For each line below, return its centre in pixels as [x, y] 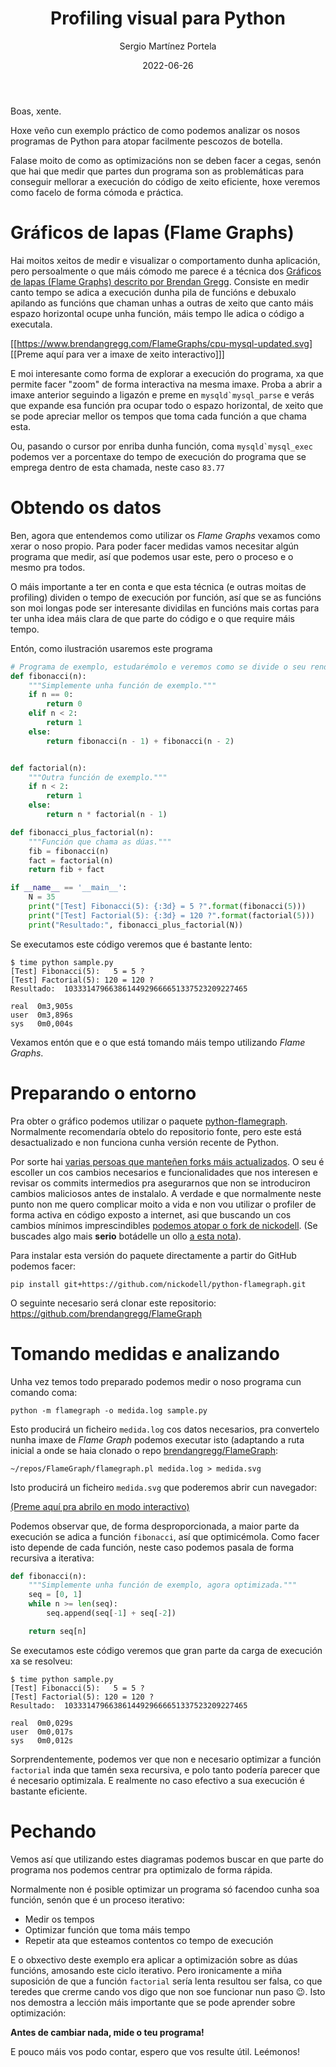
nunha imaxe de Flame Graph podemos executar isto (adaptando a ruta [157, 1439]
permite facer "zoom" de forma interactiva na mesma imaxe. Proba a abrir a [166, 384]
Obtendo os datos [86, 508]
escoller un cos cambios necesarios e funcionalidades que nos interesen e [164, 1172]
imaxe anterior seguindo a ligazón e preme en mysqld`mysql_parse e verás [162, 394]
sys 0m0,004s [42, 1023]
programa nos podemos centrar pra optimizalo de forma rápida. [141, 1869]
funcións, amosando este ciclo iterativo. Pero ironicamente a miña [146, 1970]
